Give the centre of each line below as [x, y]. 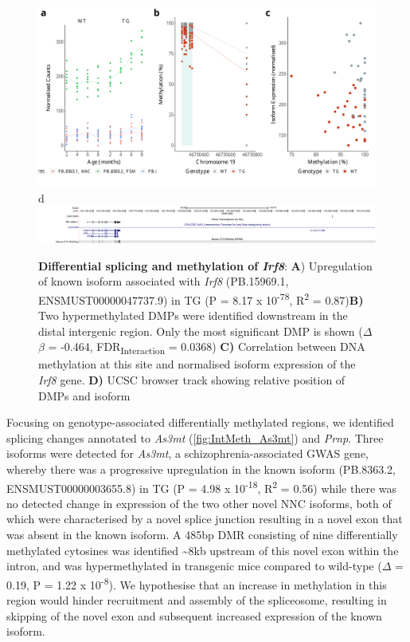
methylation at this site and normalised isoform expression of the [197, 364]
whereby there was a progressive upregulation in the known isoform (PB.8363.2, [201, 469]
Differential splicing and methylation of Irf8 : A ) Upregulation [205, 265]
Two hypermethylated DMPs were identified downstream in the [193, 315]
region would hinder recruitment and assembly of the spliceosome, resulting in [197, 600]
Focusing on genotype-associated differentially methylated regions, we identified [200, 422]
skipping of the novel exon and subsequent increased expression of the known [194, 615]
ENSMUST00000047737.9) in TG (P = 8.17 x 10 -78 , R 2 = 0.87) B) [201, 298]
